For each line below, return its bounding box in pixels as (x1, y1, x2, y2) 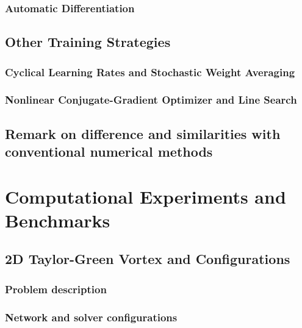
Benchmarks (5, 207, 110, 232)
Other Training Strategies (5, 32, 171, 51)
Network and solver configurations (5, 309, 178, 324)
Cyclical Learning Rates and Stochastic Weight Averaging (5, 64, 295, 79)
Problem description (5, 281, 107, 296)
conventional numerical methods (5, 142, 213, 161)
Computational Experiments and (5, 184, 286, 209)
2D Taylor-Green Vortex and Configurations (5, 249, 290, 268)
